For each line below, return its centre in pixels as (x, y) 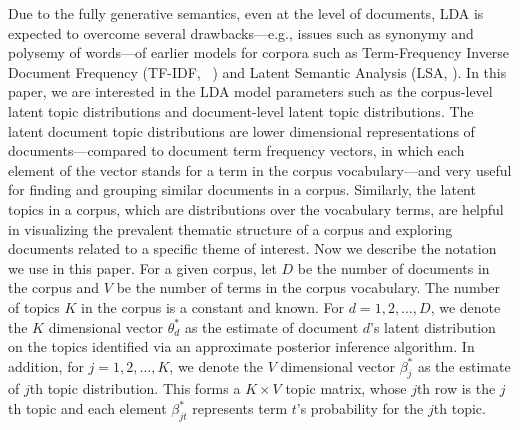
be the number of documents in (393, 267)
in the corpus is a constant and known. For (213, 306)
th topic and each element (87, 408)
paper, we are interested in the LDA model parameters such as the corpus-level (250, 91)
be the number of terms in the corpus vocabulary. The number (308, 287)
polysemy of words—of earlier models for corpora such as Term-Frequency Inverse (259, 52)
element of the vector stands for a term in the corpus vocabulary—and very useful (260, 169)
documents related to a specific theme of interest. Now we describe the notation (252, 248)
